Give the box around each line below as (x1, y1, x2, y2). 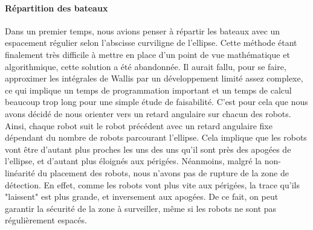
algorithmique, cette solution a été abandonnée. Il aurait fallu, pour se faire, (5, 60, 286, 72)
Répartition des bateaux (5, 1, 108, 14)
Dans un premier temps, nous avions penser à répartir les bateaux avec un (5, 24, 280, 37)
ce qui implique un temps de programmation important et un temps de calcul (5, 83, 292, 96)
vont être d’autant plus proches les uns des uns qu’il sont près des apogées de (5, 142, 291, 155)
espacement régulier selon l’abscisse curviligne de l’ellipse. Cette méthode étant (5, 36, 297, 49)
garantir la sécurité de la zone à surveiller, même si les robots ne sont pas (5, 202, 277, 214)
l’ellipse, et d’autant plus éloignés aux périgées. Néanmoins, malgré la (5, 155, 262, 167)
